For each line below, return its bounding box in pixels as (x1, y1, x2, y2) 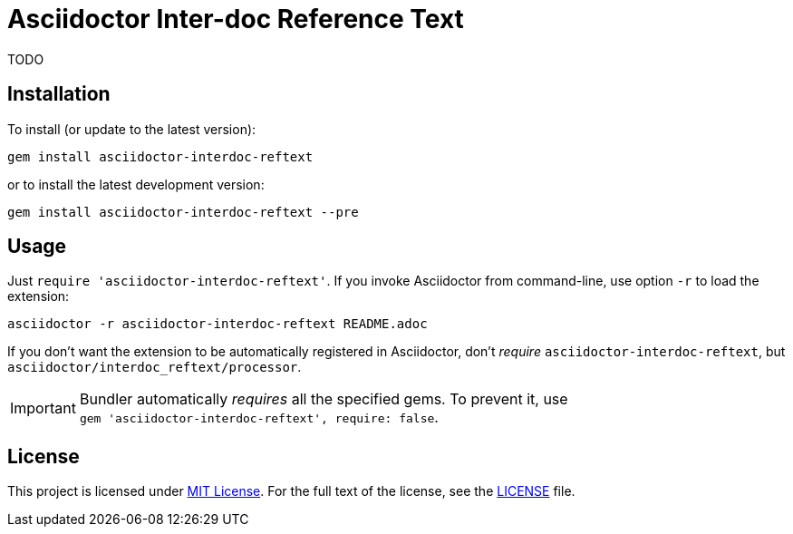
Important (10, 399, 76, 418)
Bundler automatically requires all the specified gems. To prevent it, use (79, 390, 568, 409)
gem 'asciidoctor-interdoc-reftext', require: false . (79, 408, 439, 427)
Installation (7, 83, 111, 106)
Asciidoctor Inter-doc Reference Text (7, 4, 464, 34)
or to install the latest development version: (7, 176, 265, 192)
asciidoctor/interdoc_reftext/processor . (7, 359, 302, 375)
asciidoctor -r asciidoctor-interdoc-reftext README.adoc (7, 316, 428, 332)
